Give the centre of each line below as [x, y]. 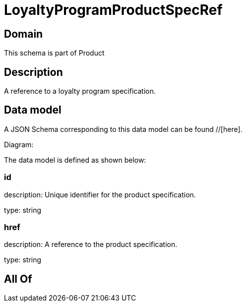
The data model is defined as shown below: [75, 160]
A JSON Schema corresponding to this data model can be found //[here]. [123, 129]
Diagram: [19, 144]
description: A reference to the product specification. [91, 245]
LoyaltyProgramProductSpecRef [113, 10]
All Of [18, 279]
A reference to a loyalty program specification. [80, 91]
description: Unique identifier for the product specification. [100, 194]
